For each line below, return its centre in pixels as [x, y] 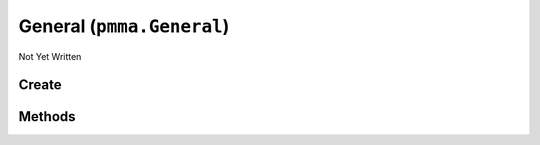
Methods [47, 116]
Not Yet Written [50, 56]
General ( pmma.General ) [124, 26]
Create [40, 85]
